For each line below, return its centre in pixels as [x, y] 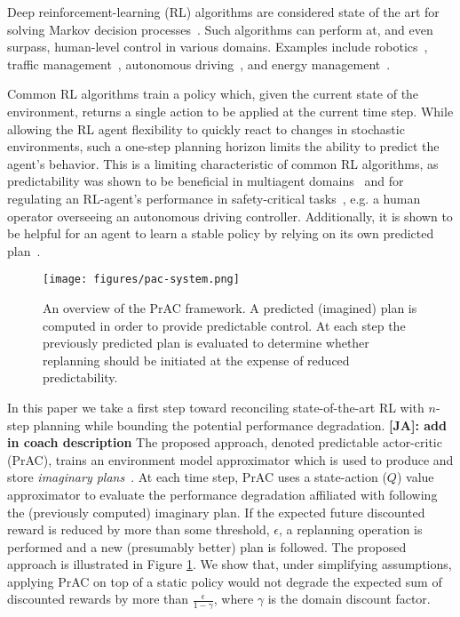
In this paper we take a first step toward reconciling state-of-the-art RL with [216, 407]
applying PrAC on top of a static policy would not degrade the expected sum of [225, 581]
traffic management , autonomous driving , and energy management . [199, 64]
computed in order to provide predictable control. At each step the [224, 325]
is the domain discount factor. [349, 599]
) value [415, 477]
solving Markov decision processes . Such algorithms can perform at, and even [220, 29]
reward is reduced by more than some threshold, [139, 529]
